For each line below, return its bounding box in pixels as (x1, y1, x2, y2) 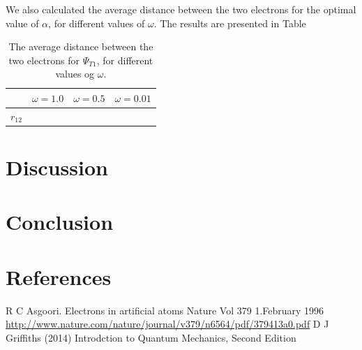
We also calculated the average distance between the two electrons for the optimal (6, 2, 356, 16)
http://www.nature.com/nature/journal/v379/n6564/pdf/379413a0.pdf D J (6, 316, 329, 331)
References (6, 262, 112, 291)
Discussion (6, 153, 108, 182)
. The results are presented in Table (153, 15, 306, 30)
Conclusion (6, 207, 114, 236)
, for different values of (48, 15, 145, 30)
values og (55, 66, 95, 81)
